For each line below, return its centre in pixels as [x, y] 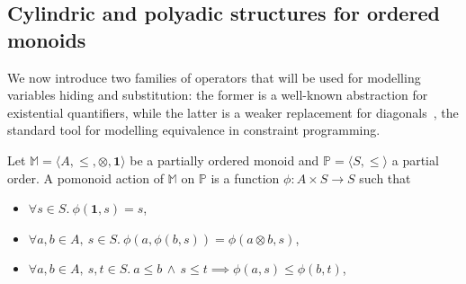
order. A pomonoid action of [85, 177]
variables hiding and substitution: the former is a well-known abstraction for [218, 95]
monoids [47, 39]
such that [385, 177]
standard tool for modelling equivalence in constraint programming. [194, 130]
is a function [245, 177]
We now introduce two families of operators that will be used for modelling [214, 77]
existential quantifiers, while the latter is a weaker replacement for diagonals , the [233, 112]
